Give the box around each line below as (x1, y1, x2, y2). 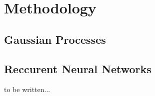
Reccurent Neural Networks (4, 61, 151, 76)
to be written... (4, 84, 50, 95)
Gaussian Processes (4, 31, 106, 47)
